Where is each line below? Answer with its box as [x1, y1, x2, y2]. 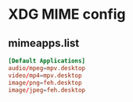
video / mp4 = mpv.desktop [8, 72, 82, 79]
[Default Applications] [8, 57, 86, 65]
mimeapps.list [8, 37, 80, 50]
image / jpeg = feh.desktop [8, 86, 86, 94]
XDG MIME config [8, 5, 126, 23]
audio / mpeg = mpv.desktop [8, 64, 86, 72]
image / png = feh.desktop [8, 79, 82, 86]
